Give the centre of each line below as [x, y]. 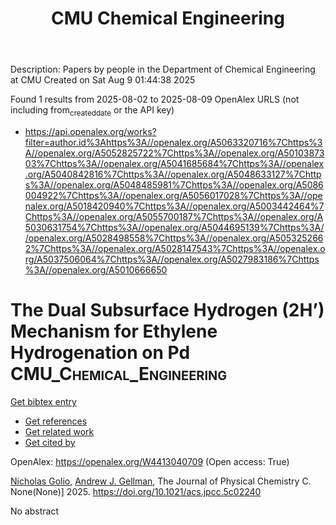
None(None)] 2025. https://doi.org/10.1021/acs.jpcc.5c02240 [136, 491]
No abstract [34, 511]
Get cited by [50, 442]
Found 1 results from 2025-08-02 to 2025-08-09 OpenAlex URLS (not [155, 99]
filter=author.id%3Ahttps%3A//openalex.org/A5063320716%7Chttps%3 [173, 142]
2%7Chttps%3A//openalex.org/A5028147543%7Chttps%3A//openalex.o [175, 248]
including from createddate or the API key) [92, 111]
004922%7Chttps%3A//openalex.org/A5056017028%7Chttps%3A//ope [173, 195]
